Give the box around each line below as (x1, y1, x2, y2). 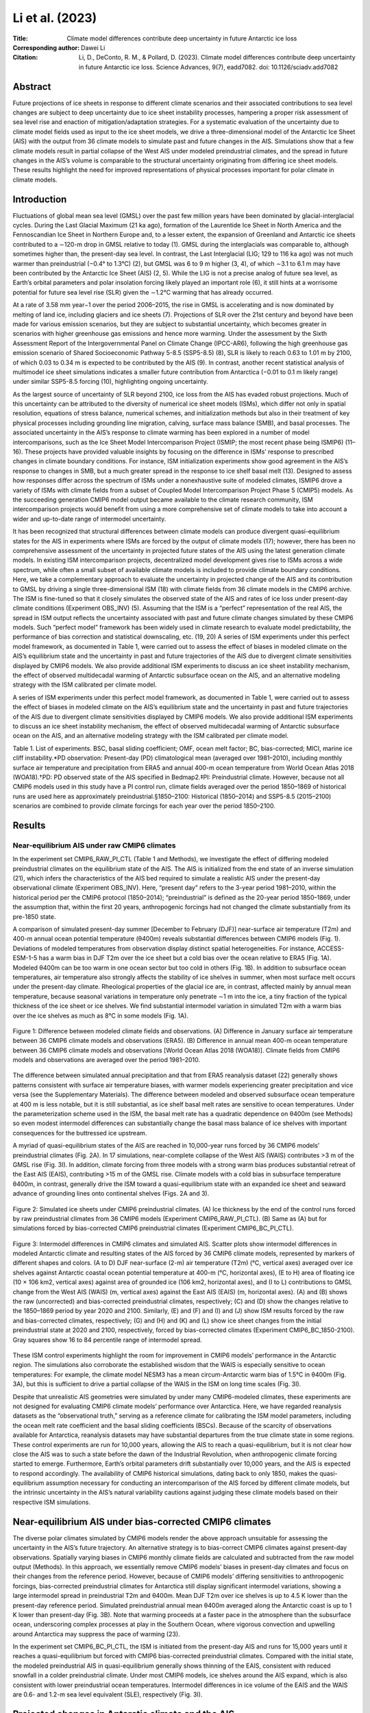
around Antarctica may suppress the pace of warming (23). (12, 1629, 181, 1638)
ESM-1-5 (12, 954, 38, 962)
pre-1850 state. (12, 912, 56, 921)
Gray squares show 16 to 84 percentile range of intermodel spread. (12, 1335, 202, 1344)
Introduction (12, 193, 67, 205)
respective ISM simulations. (12, 1498, 90, 1506)
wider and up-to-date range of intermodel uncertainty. (12, 515, 166, 523)
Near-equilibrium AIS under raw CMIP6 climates (12, 840, 176, 850)
